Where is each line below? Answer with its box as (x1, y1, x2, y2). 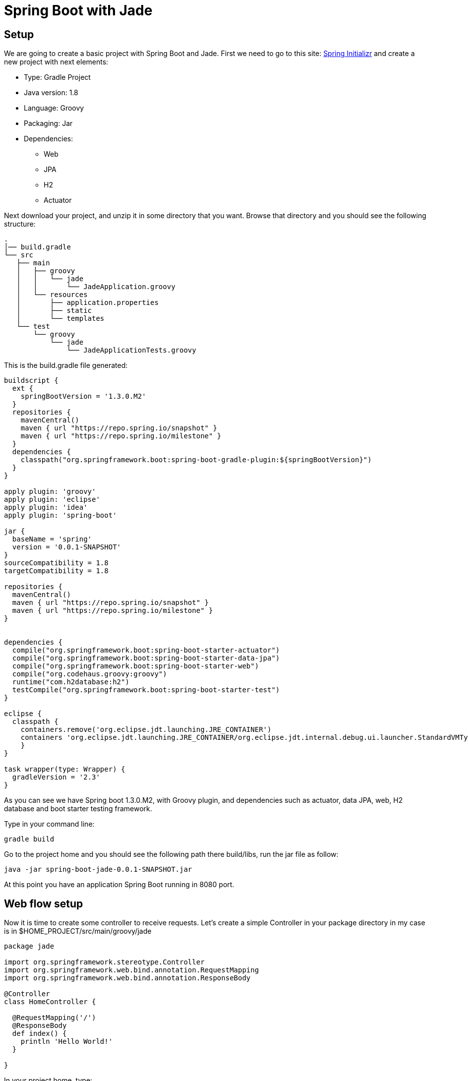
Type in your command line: (4, 820, 95, 829)
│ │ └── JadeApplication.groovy (16, 283, 175, 291)
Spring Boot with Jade (4, 2, 153, 19)
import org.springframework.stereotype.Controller (4, 958, 205, 966)
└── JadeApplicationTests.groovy (66, 346, 196, 355)
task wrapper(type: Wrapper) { (4, 765, 125, 774)
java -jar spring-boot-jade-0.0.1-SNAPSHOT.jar (4, 865, 192, 874)
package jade (4, 942, 55, 951)
